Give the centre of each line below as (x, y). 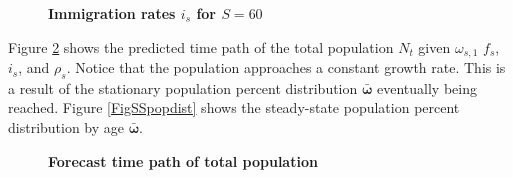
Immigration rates (112, 13)
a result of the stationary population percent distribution (183, 87)
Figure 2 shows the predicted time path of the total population (201, 46)
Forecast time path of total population (183, 160)
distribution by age (66, 127)
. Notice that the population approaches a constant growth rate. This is (286, 67)
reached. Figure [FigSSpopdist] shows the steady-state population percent (234, 107)
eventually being (427, 87)
